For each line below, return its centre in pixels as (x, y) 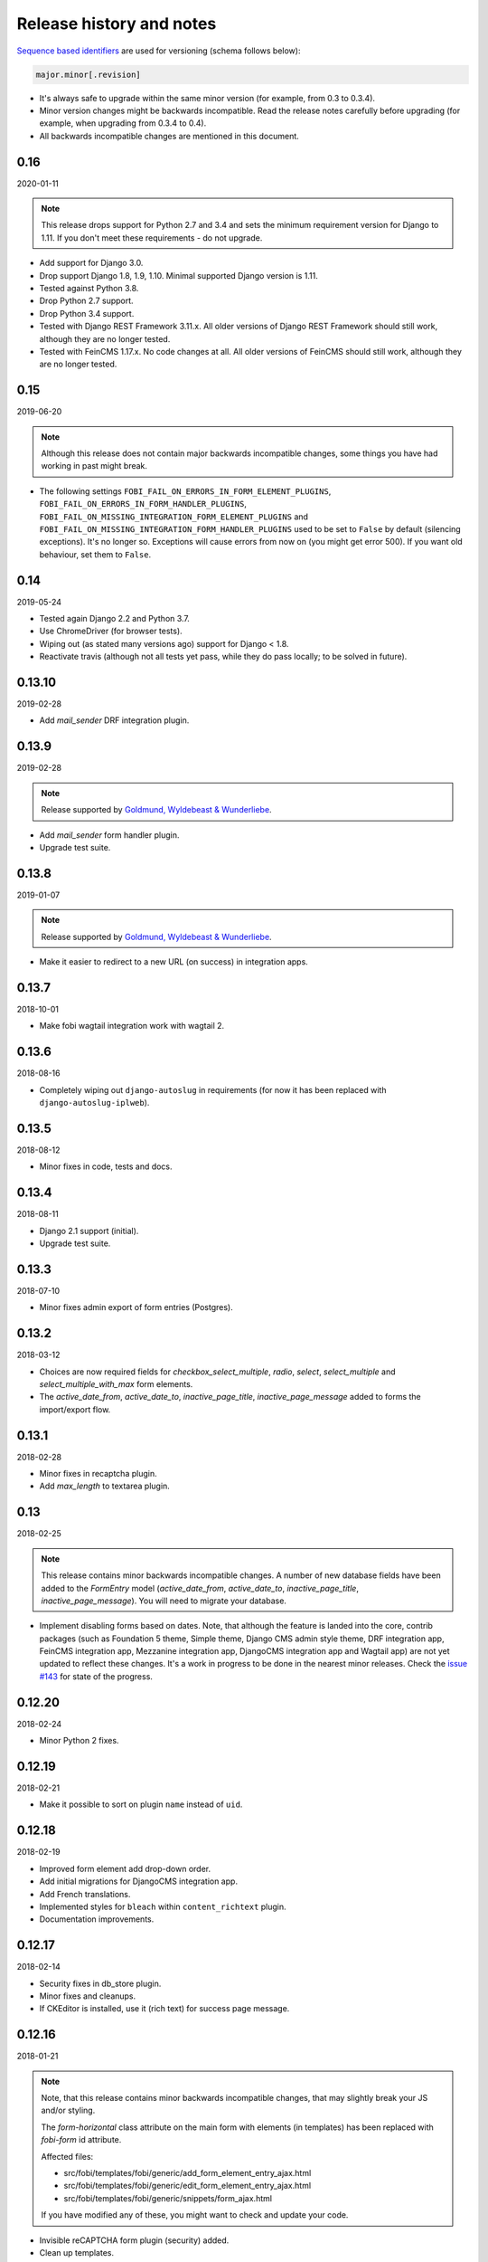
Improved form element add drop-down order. (125, 1868)
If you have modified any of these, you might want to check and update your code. (195, 2215)
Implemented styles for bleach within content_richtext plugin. (163, 1906)
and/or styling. (68, 2110)
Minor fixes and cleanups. (88, 1996)
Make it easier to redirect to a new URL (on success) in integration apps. (174, 962)
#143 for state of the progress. (96, 1676)
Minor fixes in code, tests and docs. (106, 1166)
